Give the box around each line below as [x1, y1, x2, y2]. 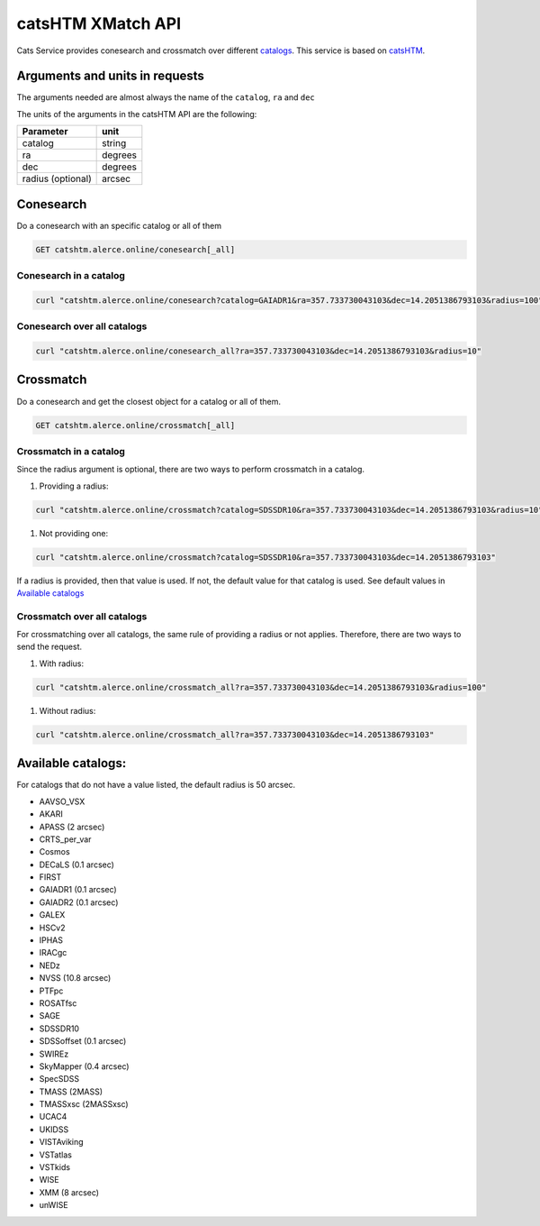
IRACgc [39, 947, 67, 958]
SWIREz [39, 1048, 69, 1059]
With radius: [39, 658, 85, 669]
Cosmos [39, 846, 71, 857]
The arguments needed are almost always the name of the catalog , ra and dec [16, 92, 315, 103]
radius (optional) [22, 172, 92, 185]
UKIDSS [39, 1123, 69, 1135]
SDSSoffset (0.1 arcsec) [39, 1036, 127, 1047]
